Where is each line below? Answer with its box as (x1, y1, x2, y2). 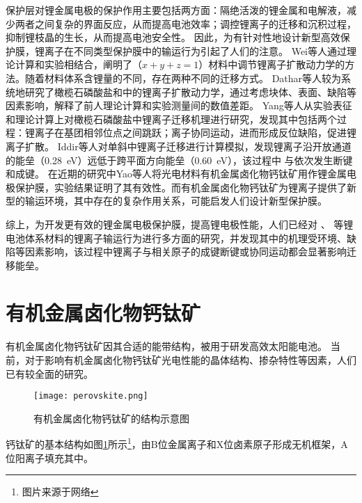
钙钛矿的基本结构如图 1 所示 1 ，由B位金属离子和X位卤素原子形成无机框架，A (6, 435, 348, 452)
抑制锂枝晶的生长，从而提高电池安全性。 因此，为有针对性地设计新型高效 (6, 30, 340, 45)
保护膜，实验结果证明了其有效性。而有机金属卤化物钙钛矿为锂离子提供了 (15, 179, 347, 194)
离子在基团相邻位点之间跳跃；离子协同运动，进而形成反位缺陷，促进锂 (34, 125, 356, 140)
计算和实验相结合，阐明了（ (15, 57, 142, 72)
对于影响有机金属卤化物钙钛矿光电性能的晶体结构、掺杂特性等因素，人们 (24, 353, 356, 367)
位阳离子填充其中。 (6, 450, 93, 465)
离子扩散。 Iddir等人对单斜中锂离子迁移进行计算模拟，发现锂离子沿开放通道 (6, 138, 352, 153)
